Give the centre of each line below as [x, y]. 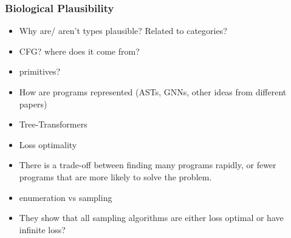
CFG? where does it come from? [79, 51]
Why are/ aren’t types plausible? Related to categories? [123, 31]
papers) [33, 104]
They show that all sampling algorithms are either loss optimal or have [151, 218]
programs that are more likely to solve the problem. [115, 176]
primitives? [40, 71]
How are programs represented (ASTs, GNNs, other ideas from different [153, 92]
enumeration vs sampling [66, 197]
